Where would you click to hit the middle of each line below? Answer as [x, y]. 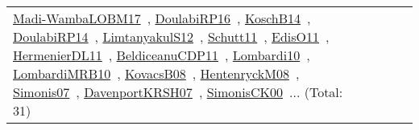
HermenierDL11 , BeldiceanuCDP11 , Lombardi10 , [162, 55]
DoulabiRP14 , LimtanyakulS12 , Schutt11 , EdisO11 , [171, 37]
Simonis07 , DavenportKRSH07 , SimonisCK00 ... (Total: [178, 92]
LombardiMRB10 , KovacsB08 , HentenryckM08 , [156, 73]
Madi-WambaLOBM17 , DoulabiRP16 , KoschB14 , [162, 18]
